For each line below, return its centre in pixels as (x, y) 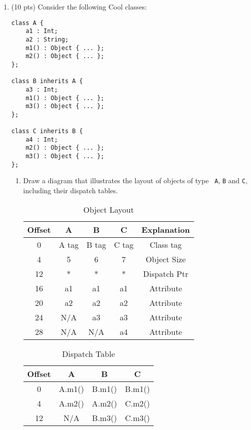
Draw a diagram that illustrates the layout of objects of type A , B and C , (135, 180)
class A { (27, 23)
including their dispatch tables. (71, 190)
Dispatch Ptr (166, 273)
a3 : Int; (42, 89)
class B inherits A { (47, 81)
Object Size (166, 259)
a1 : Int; (42, 31)
